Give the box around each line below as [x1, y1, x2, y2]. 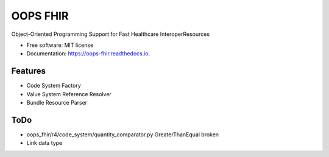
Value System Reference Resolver [26, 90, 112, 97]
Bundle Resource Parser [26, 99, 88, 106]
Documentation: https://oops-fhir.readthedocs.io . [26, 50, 150, 57]
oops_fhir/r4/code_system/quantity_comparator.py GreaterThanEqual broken [26, 131, 219, 138]
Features [11, 66, 46, 76]
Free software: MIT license [26, 41, 94, 49]
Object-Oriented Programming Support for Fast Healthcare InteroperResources [11, 30, 210, 38]
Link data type [26, 139, 63, 147]
